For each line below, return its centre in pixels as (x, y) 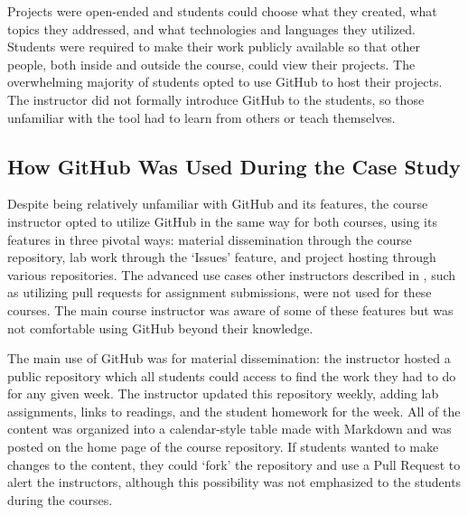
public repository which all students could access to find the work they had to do (232, 375)
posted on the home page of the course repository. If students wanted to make (223, 447)
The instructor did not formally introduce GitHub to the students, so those (216, 99)
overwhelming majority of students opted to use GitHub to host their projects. (225, 82)
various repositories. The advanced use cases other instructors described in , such (232, 274)
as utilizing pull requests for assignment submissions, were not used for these (220, 292)
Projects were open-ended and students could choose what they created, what (222, 11)
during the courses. (60, 499)
